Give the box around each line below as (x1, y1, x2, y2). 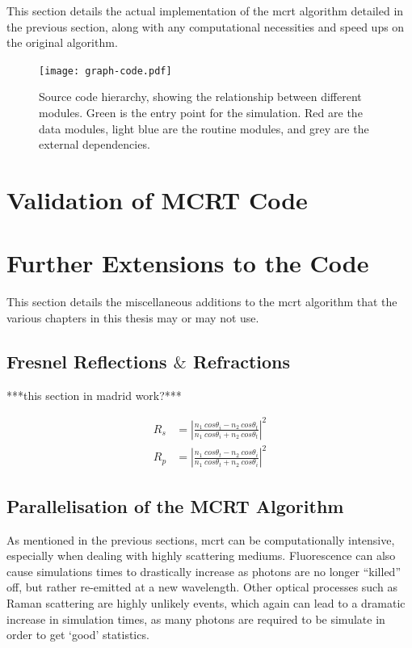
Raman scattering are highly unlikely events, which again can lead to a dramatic (6, 594, 406, 611)
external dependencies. (39, 136, 150, 153)
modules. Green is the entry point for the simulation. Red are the (39, 104, 363, 121)
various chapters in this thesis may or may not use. (6, 309, 259, 326)
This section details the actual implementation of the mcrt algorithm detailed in (6, 2, 404, 19)
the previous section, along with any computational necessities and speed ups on (6, 18, 405, 35)
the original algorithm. (6, 34, 118, 51)
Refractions (192, 348, 291, 373)
